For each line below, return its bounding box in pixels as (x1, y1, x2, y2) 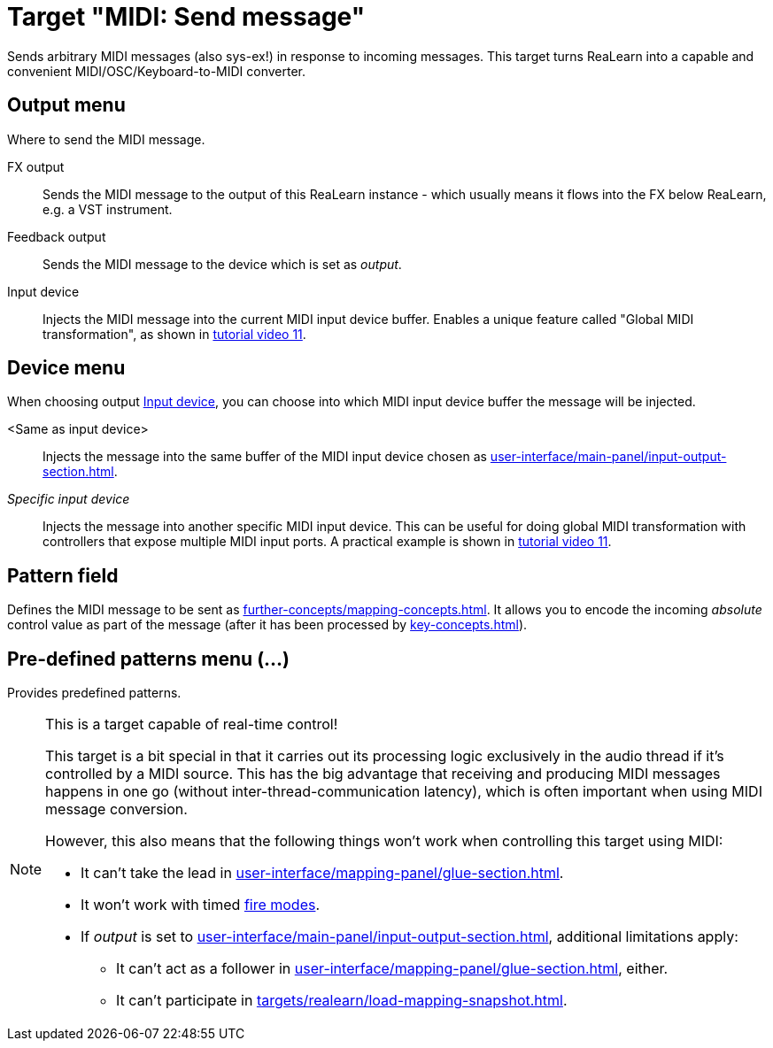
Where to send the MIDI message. (7, 131, 205, 147)
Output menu (7, 94, 126, 117)
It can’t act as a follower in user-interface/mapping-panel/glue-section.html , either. (116, 959, 669, 978)
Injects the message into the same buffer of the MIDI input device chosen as (43, 449, 487, 465)
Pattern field (7, 564, 119, 587)
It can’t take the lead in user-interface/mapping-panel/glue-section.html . (81, 864, 564, 882)
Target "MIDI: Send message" (7, 2, 366, 32)
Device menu (7, 357, 126, 380)
